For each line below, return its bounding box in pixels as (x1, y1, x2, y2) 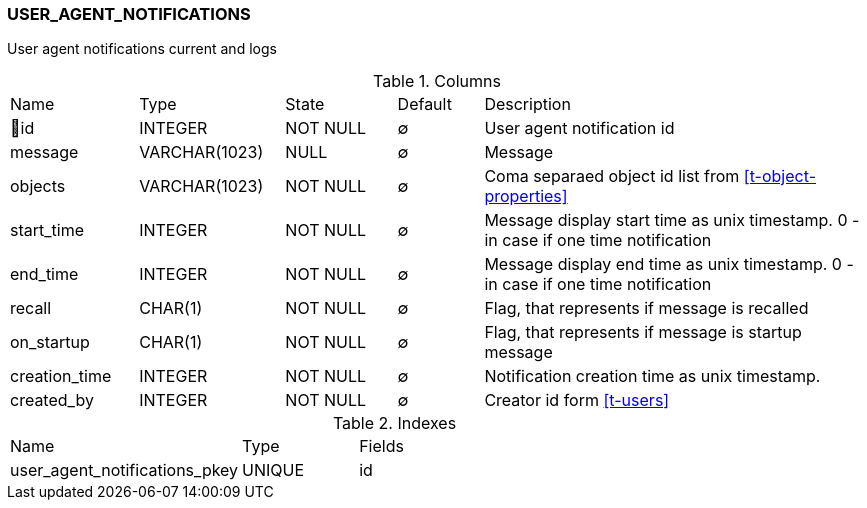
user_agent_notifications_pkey (10, 460, 239, 481)
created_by (10, 390, 94, 411)
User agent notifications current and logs (7, 40, 277, 58)
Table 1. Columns (373, 71, 501, 92)
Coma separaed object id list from (484, 166, 740, 187)
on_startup (10, 332, 90, 353)
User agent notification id (484, 118, 675, 139)
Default (397, 94, 452, 115)
